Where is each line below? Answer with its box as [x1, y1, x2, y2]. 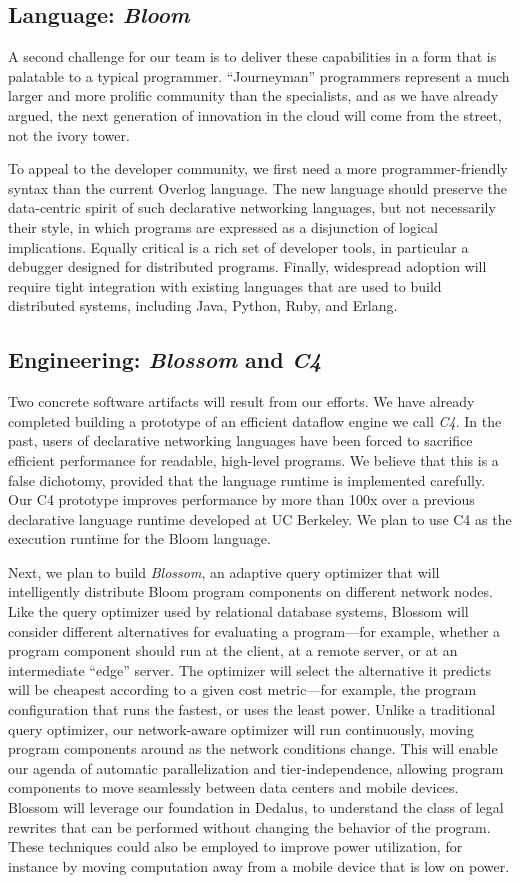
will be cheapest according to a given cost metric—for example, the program [8, 679, 477, 700]
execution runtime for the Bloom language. [8, 528, 271, 549]
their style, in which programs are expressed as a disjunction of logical [8, 216, 438, 237]
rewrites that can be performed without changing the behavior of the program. [8, 816, 491, 837]
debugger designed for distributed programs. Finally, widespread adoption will [8, 256, 487, 277]
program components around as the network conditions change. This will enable [8, 738, 498, 759]
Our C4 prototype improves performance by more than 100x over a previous [8, 489, 475, 510]
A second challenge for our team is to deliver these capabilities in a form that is [8, 46, 497, 67]
